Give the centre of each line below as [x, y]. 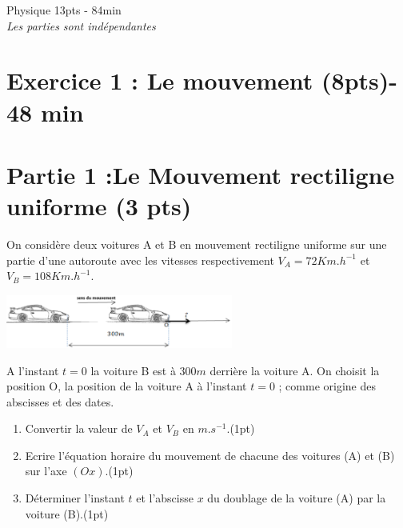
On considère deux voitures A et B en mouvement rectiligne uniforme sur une [197, 244]
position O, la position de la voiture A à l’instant [127, 386]
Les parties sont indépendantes [81, 25]
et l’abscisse [165, 498]
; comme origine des [327, 386]
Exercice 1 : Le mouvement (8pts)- [202, 80]
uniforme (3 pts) [99, 206]
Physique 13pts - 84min [64, 10]
